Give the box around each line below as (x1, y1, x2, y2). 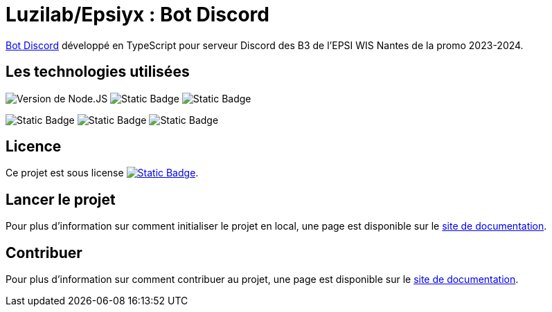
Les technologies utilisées (6, 63, 190, 81)
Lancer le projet (6, 190, 116, 208)
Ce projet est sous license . (6, 167, 199, 179)
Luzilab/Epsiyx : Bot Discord (6, 3, 269, 26)
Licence (6, 138, 62, 156)
